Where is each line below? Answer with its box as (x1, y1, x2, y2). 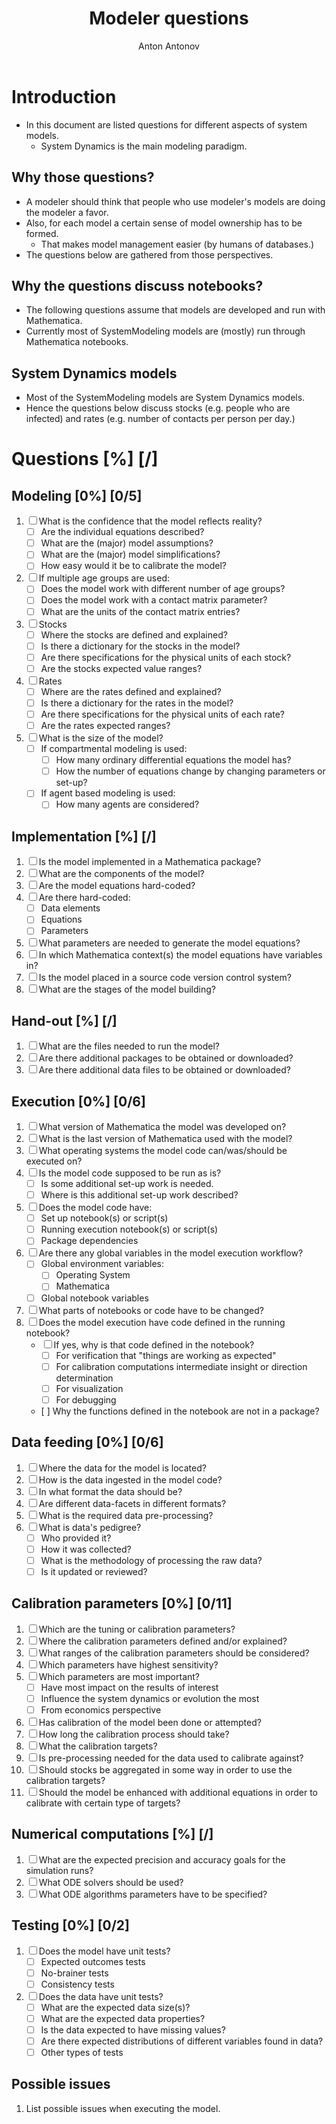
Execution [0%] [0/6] (11, 1093, 146, 1110)
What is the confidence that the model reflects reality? (38, 515, 263, 527)
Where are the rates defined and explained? (40, 685, 222, 697)
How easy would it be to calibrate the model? (40, 560, 227, 572)
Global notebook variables (40, 1292, 149, 1304)
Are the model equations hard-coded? (38, 880, 196, 892)
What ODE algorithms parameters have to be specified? (38, 1888, 268, 1900)
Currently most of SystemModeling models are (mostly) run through (25, 325, 306, 337)
